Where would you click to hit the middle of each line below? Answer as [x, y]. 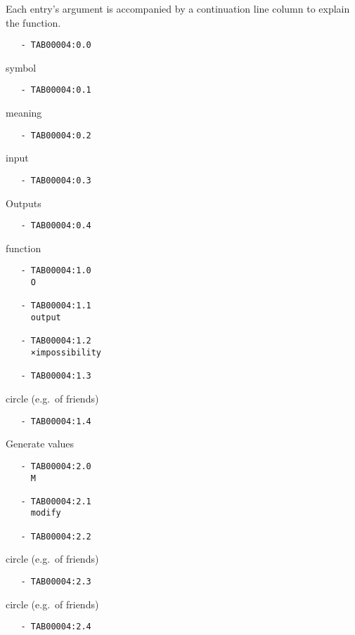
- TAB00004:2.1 [56, 501]
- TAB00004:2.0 [56, 466]
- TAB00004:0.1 [56, 90]
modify [46, 513]
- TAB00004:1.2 [56, 341]
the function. [33, 22]
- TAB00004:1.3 [56, 376]
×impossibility [66, 353]
